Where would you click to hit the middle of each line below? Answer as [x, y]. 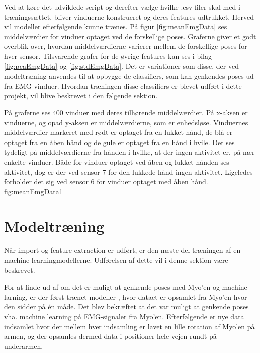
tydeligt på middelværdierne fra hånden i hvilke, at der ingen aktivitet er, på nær [129, 152]
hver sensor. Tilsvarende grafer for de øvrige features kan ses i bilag [108, 56]
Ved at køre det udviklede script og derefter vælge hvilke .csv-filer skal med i [122, 7]
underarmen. [24, 346]
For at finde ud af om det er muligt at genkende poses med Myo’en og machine [126, 287]
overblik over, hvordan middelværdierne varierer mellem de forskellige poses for [126, 46]
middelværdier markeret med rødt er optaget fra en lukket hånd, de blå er [118, 132]
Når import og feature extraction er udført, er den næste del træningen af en [122, 250]
